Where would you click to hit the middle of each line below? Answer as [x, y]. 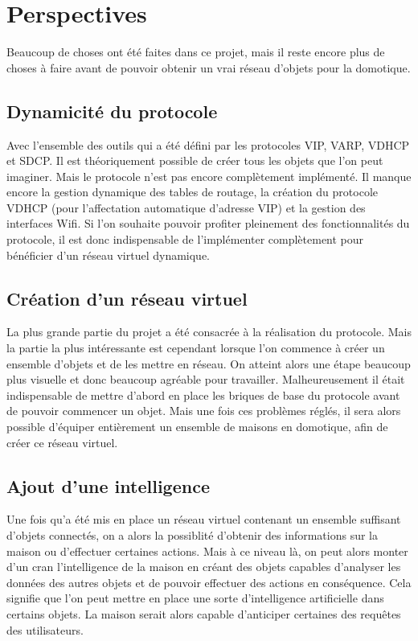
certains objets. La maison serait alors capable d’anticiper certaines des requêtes [204, 613]
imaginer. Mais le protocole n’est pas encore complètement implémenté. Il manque [209, 176]
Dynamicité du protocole [112, 111]
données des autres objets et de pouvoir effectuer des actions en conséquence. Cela [209, 582]
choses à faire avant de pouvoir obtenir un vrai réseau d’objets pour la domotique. [209, 67]
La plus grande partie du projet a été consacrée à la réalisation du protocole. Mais [209, 332]
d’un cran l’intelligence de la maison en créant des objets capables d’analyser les [204, 567]
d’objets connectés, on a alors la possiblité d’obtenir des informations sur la [193, 535]
